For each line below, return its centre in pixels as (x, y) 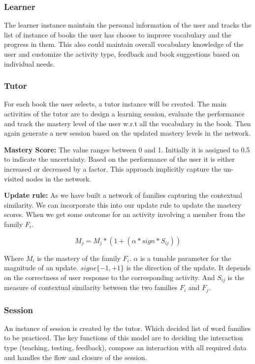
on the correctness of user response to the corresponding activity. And (110, 277)
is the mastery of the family (79, 258)
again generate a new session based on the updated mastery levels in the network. (127, 133)
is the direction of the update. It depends (188, 268)
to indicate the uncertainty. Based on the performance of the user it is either (119, 159)
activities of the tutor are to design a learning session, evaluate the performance (124, 113)
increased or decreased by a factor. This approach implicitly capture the (113, 168)
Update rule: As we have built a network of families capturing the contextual (123, 195)
